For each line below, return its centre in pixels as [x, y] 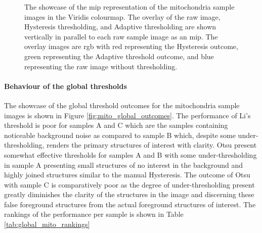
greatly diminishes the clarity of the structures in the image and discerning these [129, 194]
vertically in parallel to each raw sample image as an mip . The [121, 36]
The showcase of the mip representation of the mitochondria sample [129, 7]
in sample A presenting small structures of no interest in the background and [123, 165]
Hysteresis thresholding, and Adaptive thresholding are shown [120, 27]
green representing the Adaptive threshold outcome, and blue [119, 56]
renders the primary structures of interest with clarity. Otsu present [152, 145]
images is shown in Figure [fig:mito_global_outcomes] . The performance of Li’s [127, 115]
